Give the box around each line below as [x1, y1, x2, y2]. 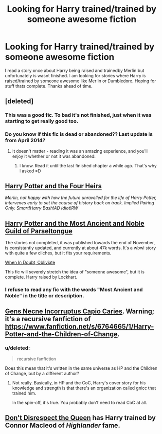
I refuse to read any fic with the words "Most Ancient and [5, 286, 143, 293]
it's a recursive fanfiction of [5, 315, 91, 323]
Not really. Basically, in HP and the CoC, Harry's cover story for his [12, 380, 146, 385]
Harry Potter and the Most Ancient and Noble [5, 219, 144, 227]
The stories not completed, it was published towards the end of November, [5, 240, 155, 246]
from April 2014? [5, 137, 46, 144]
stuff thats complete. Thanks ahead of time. [5, 83, 93, 89]
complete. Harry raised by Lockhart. [5, 274, 78, 280]
